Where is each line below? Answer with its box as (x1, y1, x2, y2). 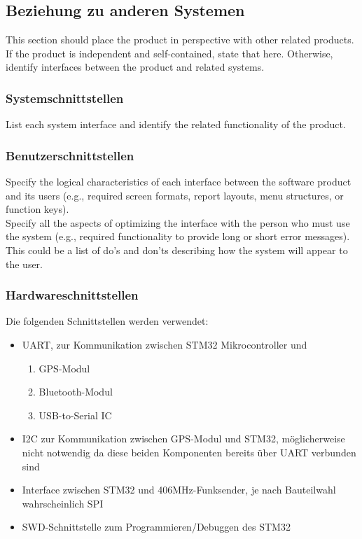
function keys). (6, 202, 69, 216)
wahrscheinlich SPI (22, 496, 104, 510)
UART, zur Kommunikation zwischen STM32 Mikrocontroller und (22, 337, 307, 351)
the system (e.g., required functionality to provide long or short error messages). (6, 229, 350, 244)
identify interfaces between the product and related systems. (6, 59, 265, 74)
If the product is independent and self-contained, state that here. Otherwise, (6, 45, 333, 60)
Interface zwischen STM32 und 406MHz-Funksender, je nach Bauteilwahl (22, 482, 336, 497)
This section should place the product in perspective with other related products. (6, 32, 354, 47)
